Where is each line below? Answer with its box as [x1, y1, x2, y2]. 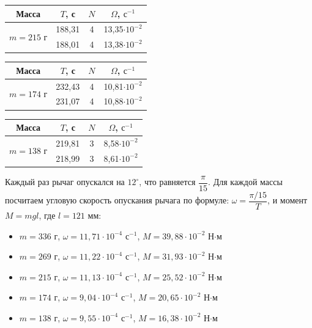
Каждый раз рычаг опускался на [5, 175, 125, 188]
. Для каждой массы [208, 175, 283, 188]
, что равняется [139, 175, 196, 188]
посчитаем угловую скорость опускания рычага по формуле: [5, 194, 229, 206]
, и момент [267, 194, 308, 206]
